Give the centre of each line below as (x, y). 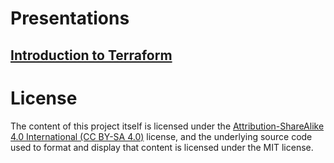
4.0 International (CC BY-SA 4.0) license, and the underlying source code (161, 136)
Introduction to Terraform (91, 55)
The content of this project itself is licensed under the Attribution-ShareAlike (167, 126)
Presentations (70, 18)
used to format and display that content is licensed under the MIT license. (162, 147)
